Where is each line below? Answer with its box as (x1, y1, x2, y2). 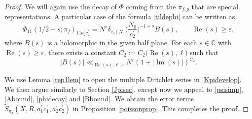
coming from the (126, 1, 176, 11)
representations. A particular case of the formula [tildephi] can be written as (4, 11, 235, 22)
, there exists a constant (44, 47, 116, 58)
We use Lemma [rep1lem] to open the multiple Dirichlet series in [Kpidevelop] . (4, 74, 242, 84)
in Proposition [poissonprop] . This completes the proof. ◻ (72, 103, 249, 113)
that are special (191, 1, 239, 11)
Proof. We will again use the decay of (4, 1, 117, 11)
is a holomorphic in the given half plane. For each (47, 37, 197, 48)
